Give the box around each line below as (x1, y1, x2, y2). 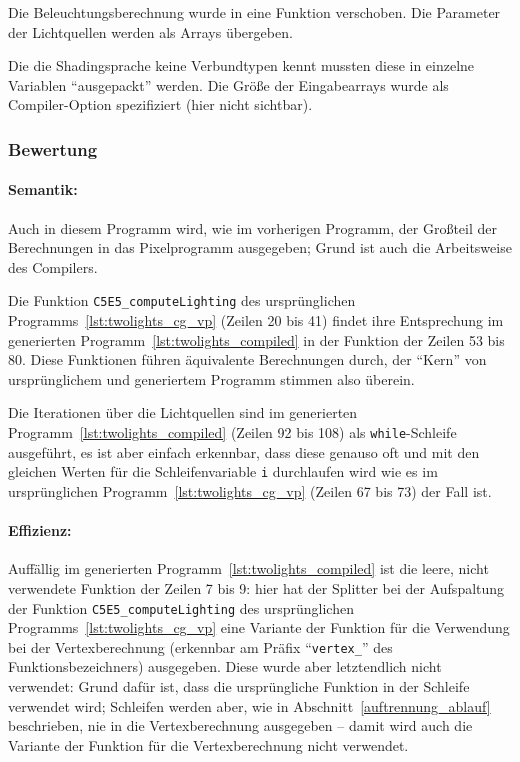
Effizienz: (8, 520, 72, 541)
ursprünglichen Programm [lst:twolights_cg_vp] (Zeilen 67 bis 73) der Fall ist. (8, 480, 492, 501)
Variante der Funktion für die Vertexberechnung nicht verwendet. (8, 734, 409, 755)
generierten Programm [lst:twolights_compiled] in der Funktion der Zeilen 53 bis (8, 329, 505, 350)
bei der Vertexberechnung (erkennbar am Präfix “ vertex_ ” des (8, 636, 393, 657)
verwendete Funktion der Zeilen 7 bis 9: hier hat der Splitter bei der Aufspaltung (8, 577, 505, 598)
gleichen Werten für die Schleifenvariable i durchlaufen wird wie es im (8, 461, 438, 482)
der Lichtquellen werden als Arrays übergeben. (8, 21, 293, 42)
